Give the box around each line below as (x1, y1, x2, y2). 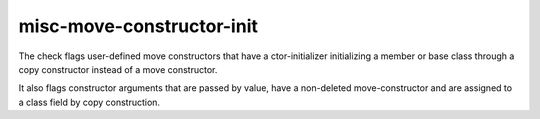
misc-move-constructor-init (18, 15, 259, 37)
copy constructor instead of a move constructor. (18, 63, 218, 75)
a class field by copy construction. (18, 96, 160, 108)
